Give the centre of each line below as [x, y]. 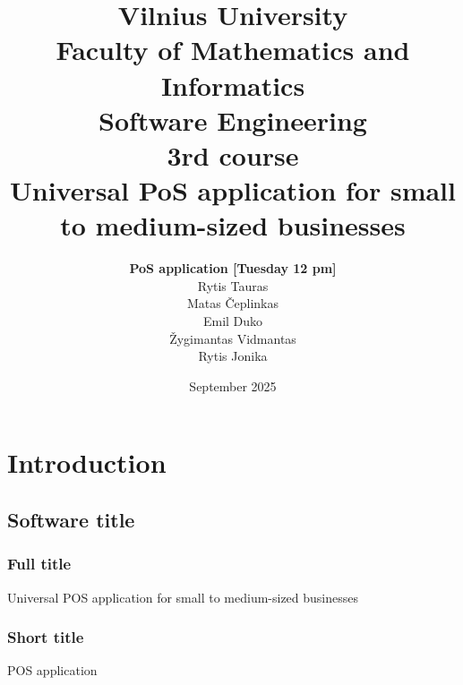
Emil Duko [233, 321]
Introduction [87, 462]
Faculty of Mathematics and [233, 50]
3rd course [233, 154]
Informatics [233, 85]
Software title [71, 519]
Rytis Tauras [233, 285]
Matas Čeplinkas [233, 303]
